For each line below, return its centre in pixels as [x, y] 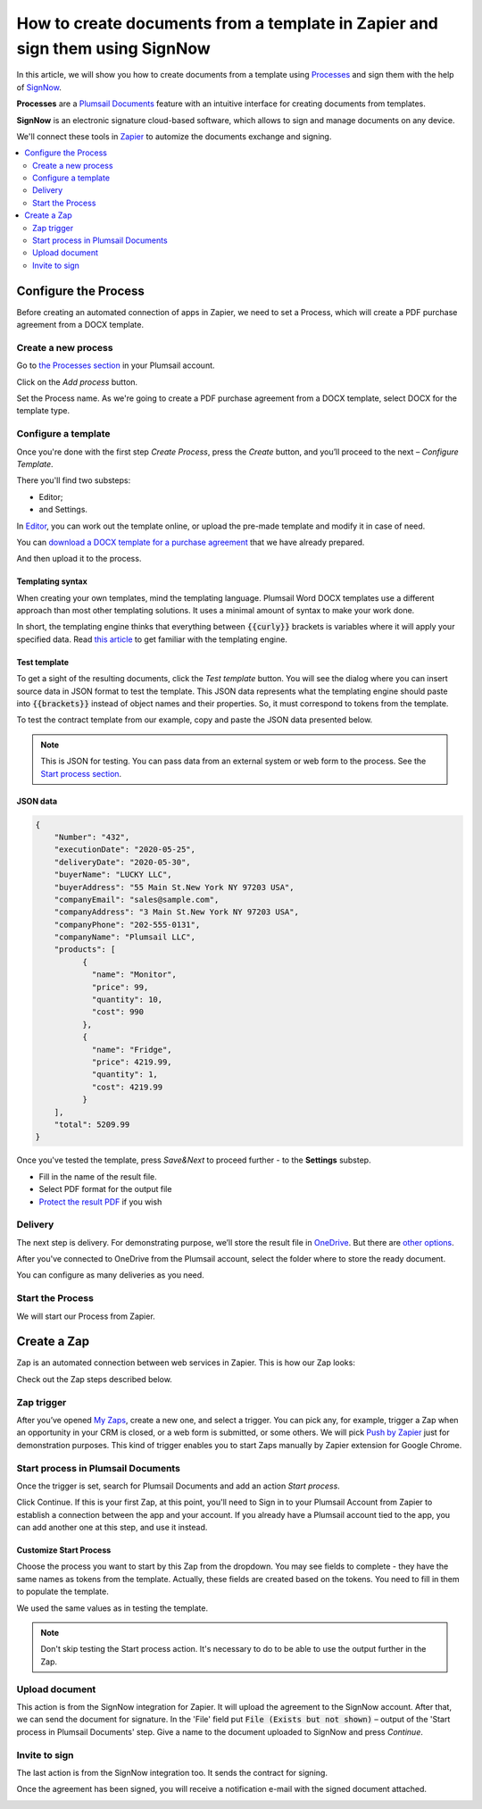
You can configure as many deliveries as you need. [110, 1275]
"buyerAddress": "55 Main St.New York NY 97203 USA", [174, 887]
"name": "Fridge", [132, 1050]
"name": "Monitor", [134, 975]
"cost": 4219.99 [127, 1087]
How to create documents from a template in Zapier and [228, 23]
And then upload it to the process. [79, 559]
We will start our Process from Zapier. [86, 1316]
